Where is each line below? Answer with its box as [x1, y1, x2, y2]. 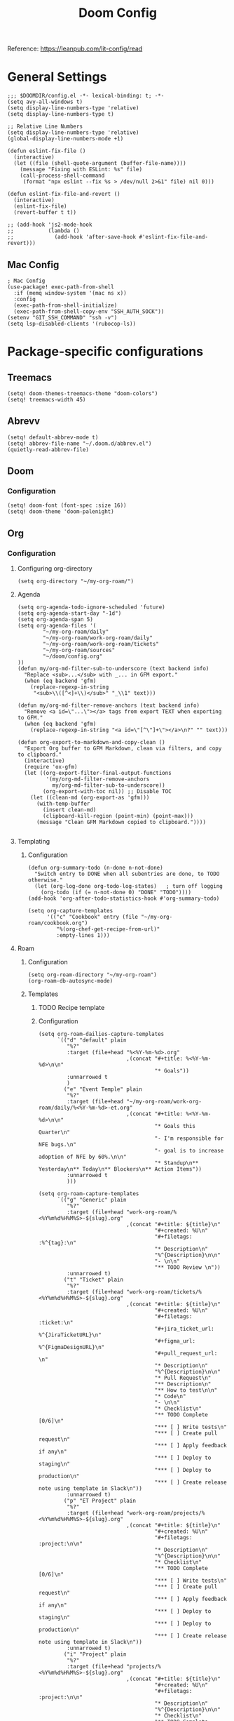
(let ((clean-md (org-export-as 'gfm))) [30, 795, 150, 802]
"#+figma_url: [154, 1338, 196, 1345]
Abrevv [7, 416, 41, 427]
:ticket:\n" [38, 1320, 74, 1327]
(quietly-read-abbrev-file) [7, 446, 90, 453]
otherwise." [27, 877, 63, 884]
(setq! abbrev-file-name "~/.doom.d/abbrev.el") [7, 440, 152, 447]
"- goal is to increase [154, 1148, 224, 1155]
